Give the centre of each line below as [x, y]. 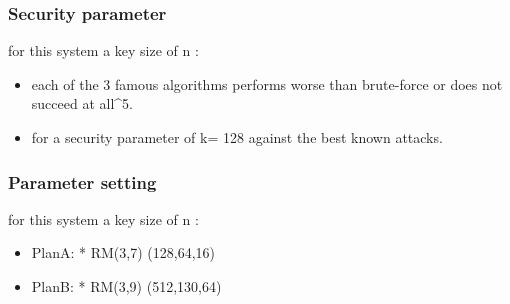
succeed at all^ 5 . [82, 103]
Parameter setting [82, 181]
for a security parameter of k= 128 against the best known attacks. [237, 137]
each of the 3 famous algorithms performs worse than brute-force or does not [267, 83]
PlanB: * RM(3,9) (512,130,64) [126, 286]
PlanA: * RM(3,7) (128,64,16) [123, 252]
